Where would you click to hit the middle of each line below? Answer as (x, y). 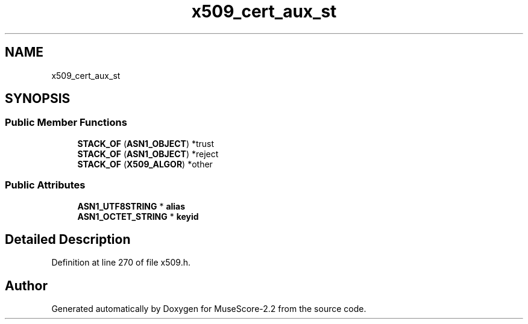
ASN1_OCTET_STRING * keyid (138, 216)
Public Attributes (45, 185)
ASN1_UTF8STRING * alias (131, 206)
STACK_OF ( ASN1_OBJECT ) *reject (148, 154)
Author (26, 285)
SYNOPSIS (38, 99)
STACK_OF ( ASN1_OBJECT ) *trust (146, 143)
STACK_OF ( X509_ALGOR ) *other (145, 164)
